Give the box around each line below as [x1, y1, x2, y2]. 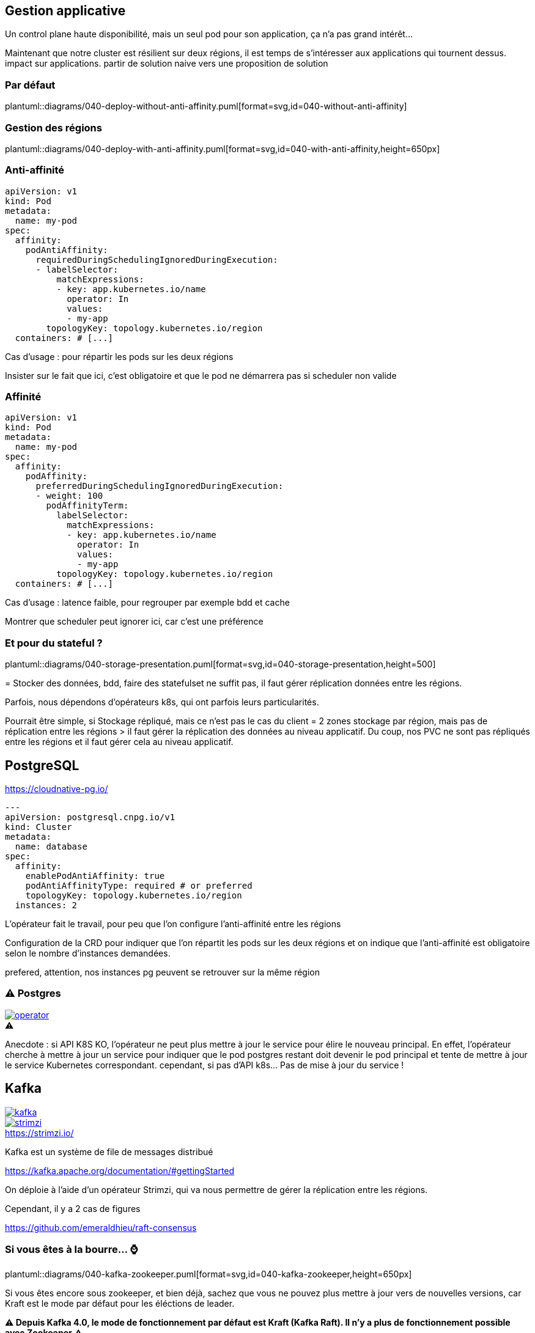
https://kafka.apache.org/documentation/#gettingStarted [5, 1165, 235, 1176]
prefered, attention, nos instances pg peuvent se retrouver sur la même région [5, 967, 320, 978]
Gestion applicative [5, 3, 126, 18]
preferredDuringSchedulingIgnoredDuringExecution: [35, 481, 284, 491]
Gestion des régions [5, 121, 102, 134]
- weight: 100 [35, 491, 103, 501]
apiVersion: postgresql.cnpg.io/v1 [5, 812, 175, 823]
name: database [15, 842, 87, 852]
